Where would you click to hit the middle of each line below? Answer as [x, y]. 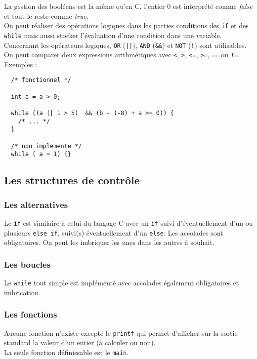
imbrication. [22, 292]
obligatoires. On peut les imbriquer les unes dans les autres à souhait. [109, 242]
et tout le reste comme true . [46, 16]
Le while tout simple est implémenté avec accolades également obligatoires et [122, 283]
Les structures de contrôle [72, 180]
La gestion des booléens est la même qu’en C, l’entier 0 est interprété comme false [128, 6]
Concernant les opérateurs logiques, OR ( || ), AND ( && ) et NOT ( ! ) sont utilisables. [125, 45]
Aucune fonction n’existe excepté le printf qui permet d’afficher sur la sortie [121, 333]
